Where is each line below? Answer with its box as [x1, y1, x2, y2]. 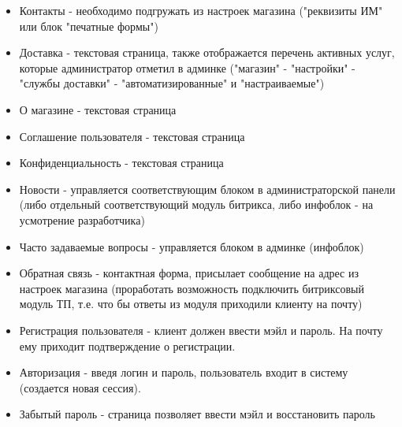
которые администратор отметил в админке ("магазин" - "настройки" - [19, 59, 355, 76]
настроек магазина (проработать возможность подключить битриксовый [19, 280, 365, 296]
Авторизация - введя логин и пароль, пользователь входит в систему [19, 364, 348, 381]
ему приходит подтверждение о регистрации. [19, 337, 236, 354]
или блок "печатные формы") [19, 17, 158, 34]
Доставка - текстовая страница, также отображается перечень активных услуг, [19, 44, 395, 61]
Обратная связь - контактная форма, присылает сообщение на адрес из [19, 265, 359, 281]
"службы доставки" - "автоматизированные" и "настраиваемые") [19, 75, 325, 91]
